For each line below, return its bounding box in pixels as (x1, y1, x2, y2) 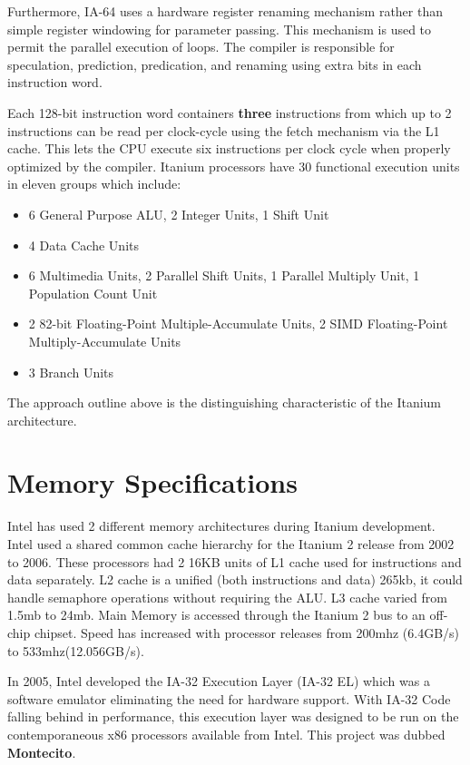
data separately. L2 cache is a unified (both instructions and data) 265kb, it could (7, 570, 463, 589)
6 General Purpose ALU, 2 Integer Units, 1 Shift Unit (28, 204, 329, 223)
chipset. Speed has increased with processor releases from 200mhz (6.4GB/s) (34, 623, 460, 642)
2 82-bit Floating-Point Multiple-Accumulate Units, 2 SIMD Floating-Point (28, 314, 448, 333)
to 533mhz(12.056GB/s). (7, 641, 144, 660)
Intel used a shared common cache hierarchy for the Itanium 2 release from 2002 (7, 535, 455, 553)
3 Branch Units (28, 362, 114, 381)
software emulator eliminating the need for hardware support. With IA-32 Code (7, 689, 451, 708)
